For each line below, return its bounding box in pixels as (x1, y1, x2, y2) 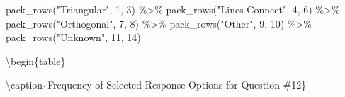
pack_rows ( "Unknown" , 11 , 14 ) (6, 30, 141, 45)
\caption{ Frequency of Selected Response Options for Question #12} (6, 77, 307, 92)
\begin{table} (6, 53, 66, 68)
